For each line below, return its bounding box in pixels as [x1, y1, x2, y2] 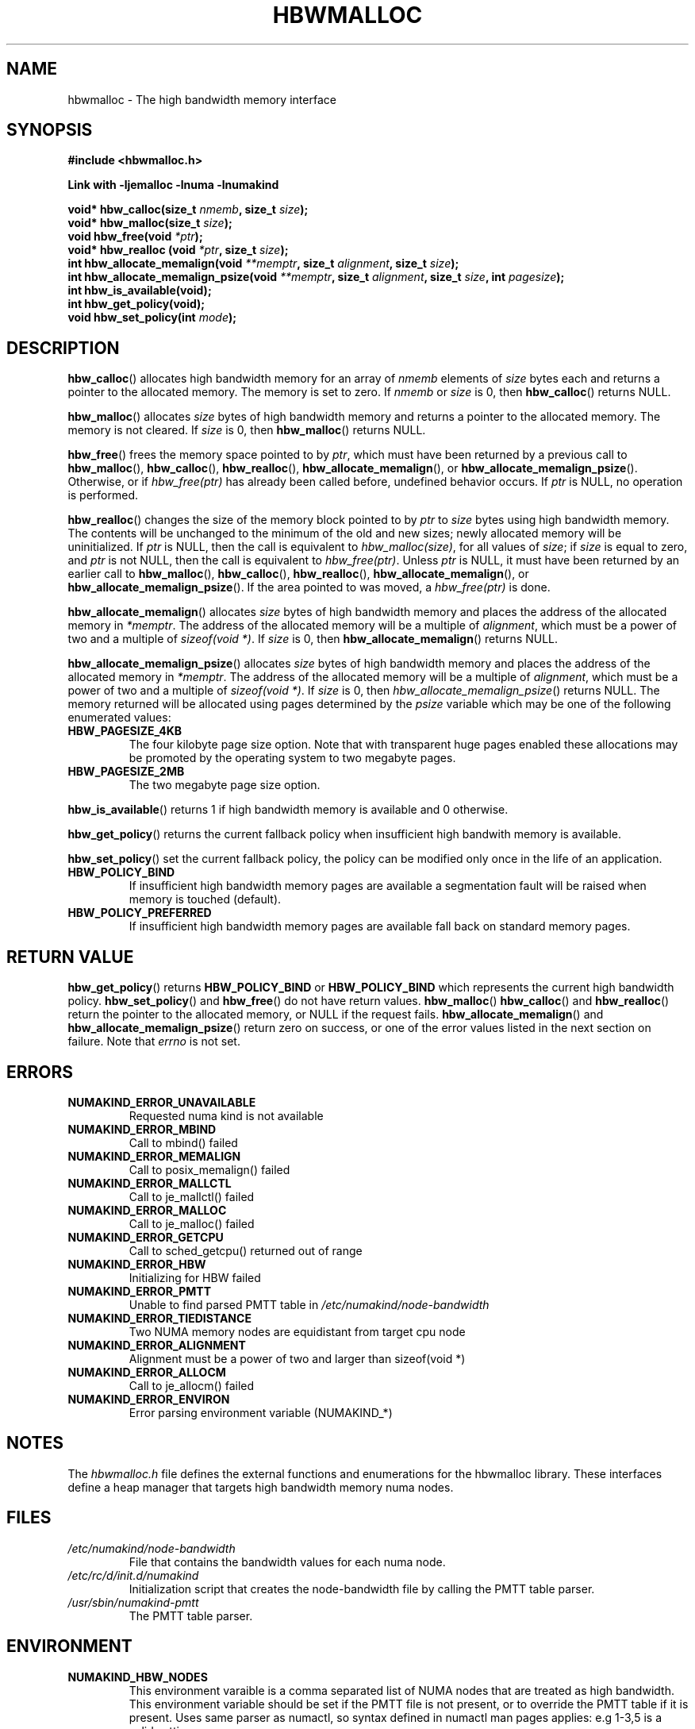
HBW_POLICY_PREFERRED [67, 906, 212, 920]
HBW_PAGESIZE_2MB [67, 764, 185, 779]
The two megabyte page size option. [129, 778, 321, 792]
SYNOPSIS [6, 120, 93, 141]
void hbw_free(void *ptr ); [67, 229, 203, 244]
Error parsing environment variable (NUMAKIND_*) [129, 1405, 393, 1419]
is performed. [67, 488, 139, 503]
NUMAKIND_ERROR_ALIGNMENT [67, 1338, 246, 1352]
